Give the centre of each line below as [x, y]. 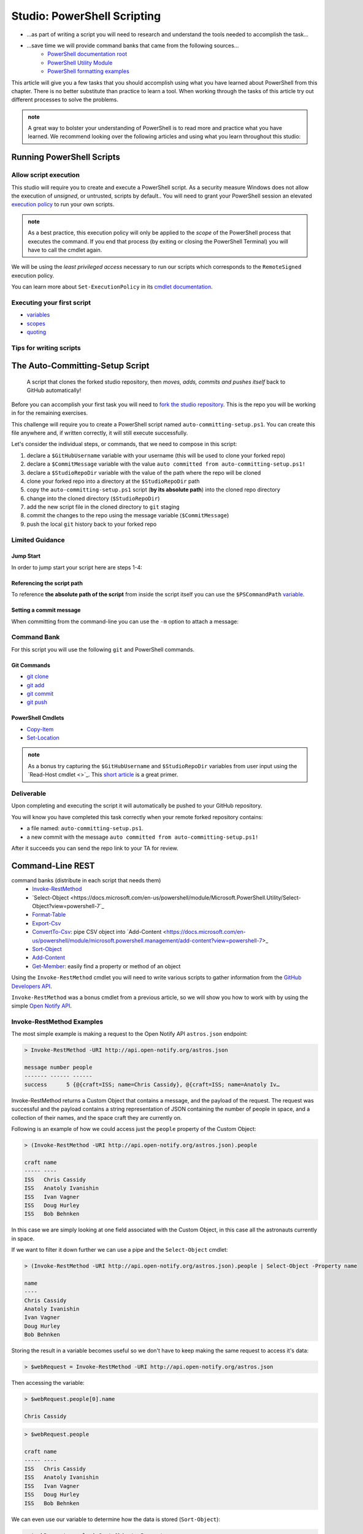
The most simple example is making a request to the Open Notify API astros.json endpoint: [129, 1034]
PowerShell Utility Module [80, 63]
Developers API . [32, 986]
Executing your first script [51, 303]
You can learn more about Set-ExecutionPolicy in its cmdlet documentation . [112, 287]
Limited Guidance [38, 540]
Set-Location [43, 738]
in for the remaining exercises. [50, 413]
